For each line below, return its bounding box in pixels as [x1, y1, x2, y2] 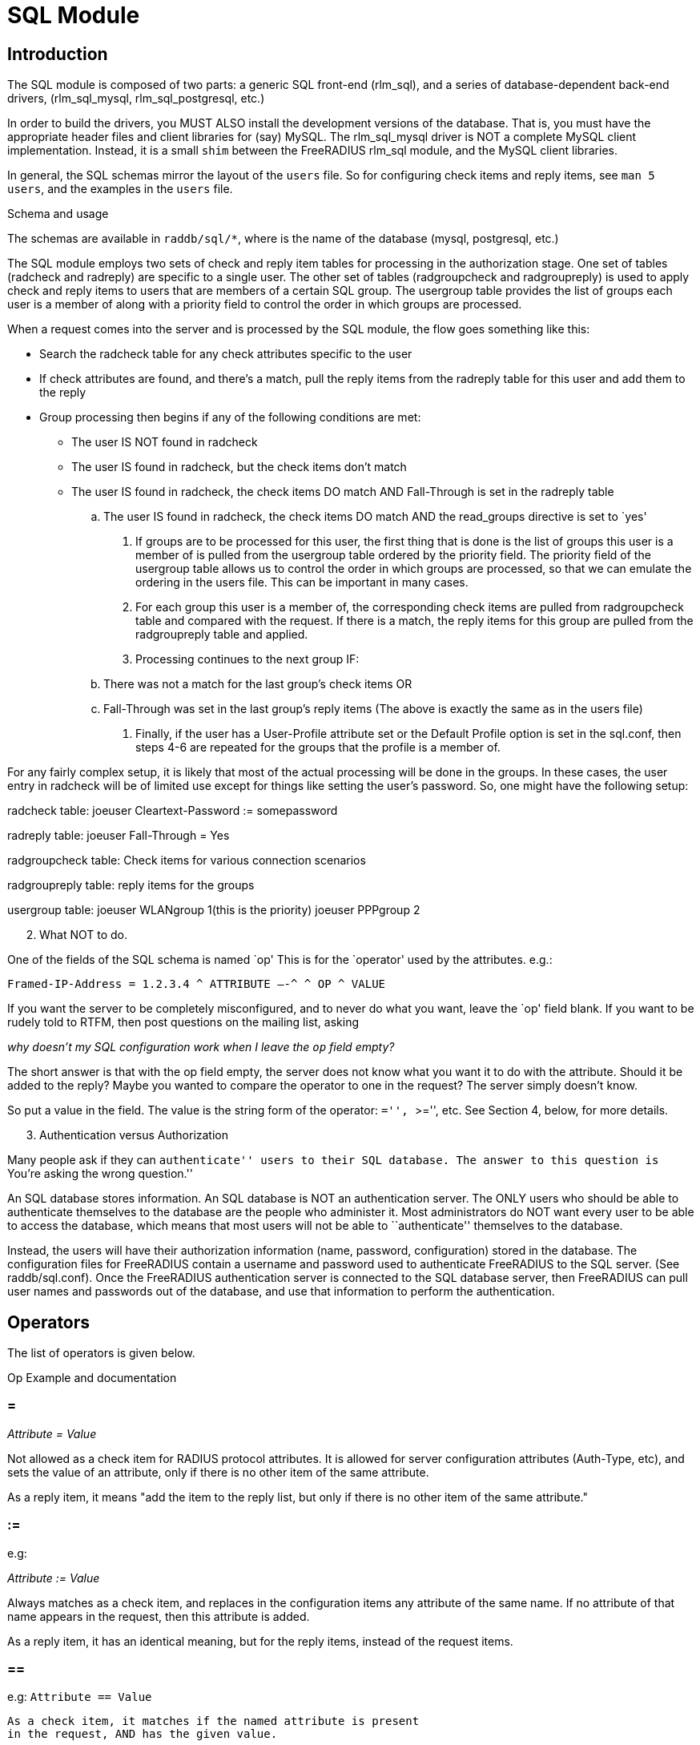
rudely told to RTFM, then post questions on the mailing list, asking [7, 1015, 360, 1030]
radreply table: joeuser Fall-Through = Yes [7, 828, 230, 843]
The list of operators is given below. [7, 1346, 195, 1360]
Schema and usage [7, 207, 109, 221]
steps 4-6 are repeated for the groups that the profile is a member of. [135, 740, 501, 755]
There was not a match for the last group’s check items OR [103, 677, 412, 691]
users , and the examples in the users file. [7, 182, 233, 196]
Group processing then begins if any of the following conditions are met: [39, 410, 421, 425]
